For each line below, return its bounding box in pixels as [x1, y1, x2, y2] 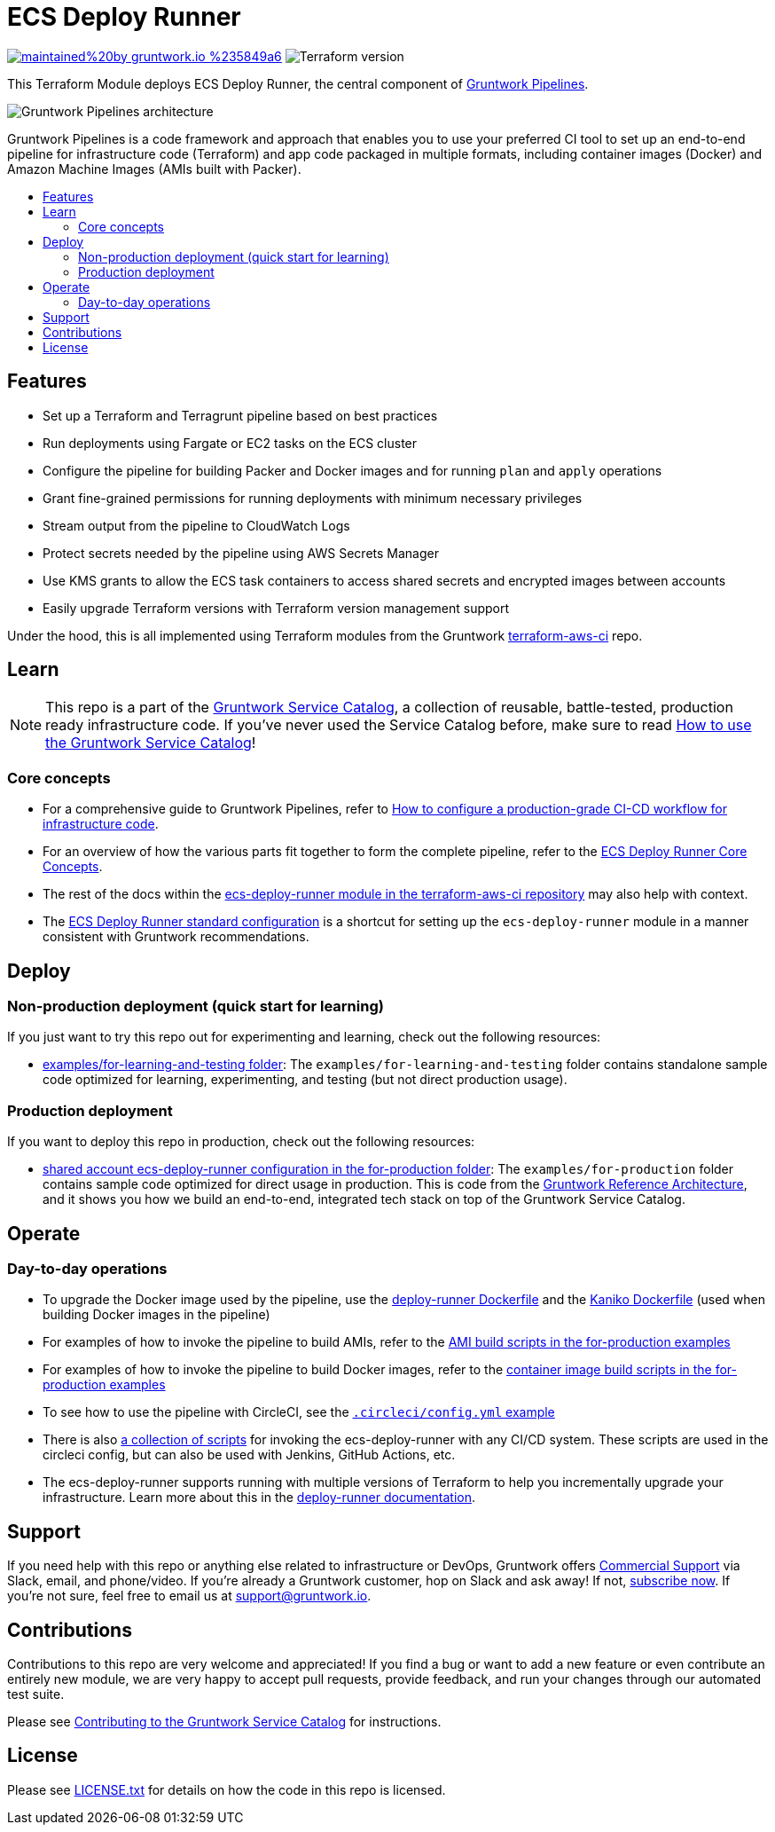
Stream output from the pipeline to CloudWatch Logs [43, 517, 350, 533]
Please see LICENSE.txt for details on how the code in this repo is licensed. [7, 1781, 446, 1797]
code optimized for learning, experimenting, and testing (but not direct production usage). [43, 1072, 568, 1088]
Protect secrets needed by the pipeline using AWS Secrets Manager [43, 545, 439, 561]
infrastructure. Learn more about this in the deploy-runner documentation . [43, 1490, 476, 1506]
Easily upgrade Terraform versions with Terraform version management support [43, 600, 510, 616]
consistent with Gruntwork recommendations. [43, 929, 309, 945]
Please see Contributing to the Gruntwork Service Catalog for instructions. [7, 1714, 442, 1730]
